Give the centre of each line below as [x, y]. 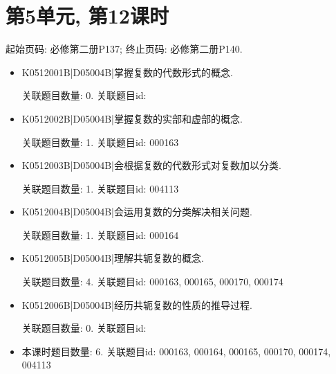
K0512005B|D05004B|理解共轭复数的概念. [113, 258]
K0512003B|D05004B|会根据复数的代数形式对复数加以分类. [151, 165]
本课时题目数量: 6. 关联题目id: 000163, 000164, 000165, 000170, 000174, [176, 351]
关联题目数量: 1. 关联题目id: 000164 [100, 234]
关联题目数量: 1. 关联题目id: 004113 [100, 188]
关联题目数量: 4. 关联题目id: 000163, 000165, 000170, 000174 [152, 282]
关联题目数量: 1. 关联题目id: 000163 [100, 142]
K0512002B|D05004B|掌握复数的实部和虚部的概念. [132, 118]
